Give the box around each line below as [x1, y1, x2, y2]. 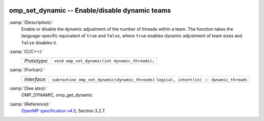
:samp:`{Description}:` [9, 19, 54, 25]
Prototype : [24, 57, 49, 64]
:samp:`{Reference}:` [9, 101, 51, 107]
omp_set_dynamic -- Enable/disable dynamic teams [9, 6, 171, 15]
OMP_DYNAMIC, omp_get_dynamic [21, 92, 93, 98]
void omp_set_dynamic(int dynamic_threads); [54, 58, 155, 63]
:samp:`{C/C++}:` [9, 49, 44, 54]
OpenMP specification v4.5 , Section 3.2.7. [21, 108, 106, 114]
